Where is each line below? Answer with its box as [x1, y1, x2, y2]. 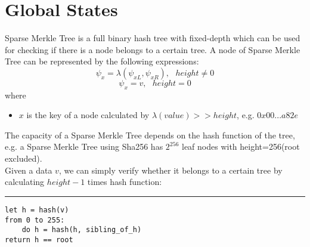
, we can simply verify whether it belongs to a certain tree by [58, 163, 283, 176]
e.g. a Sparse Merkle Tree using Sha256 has [5, 140, 163, 153]
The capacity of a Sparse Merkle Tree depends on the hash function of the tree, [5, 128, 295, 141]
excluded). [5, 152, 42, 165]
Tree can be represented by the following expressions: [5, 55, 199, 67]
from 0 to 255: [5, 215, 65, 224]
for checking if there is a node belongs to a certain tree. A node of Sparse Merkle [5, 43, 300, 55]
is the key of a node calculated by [26, 109, 150, 121]
